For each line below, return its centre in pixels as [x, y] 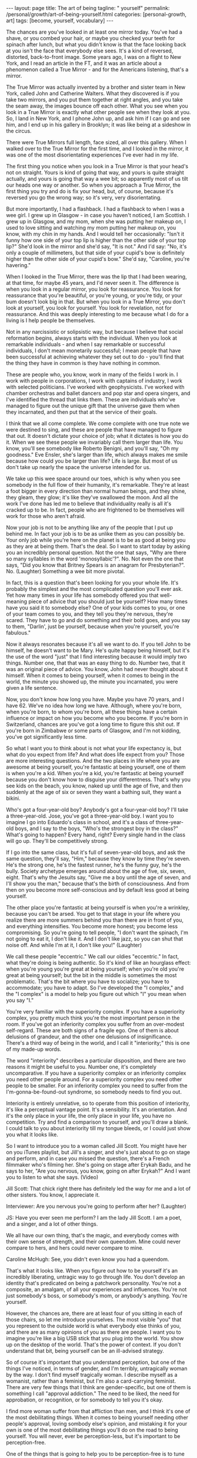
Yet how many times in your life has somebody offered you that [82, 595]
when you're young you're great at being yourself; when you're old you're [95, 969]
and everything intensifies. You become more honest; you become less [92, 926]
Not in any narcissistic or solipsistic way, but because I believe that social [95, 332]
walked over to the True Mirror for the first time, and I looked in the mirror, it [97, 149]
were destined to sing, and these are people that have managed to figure [94, 430]
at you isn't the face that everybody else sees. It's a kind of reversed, [90, 51]
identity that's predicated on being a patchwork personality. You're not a [94, 1283]
